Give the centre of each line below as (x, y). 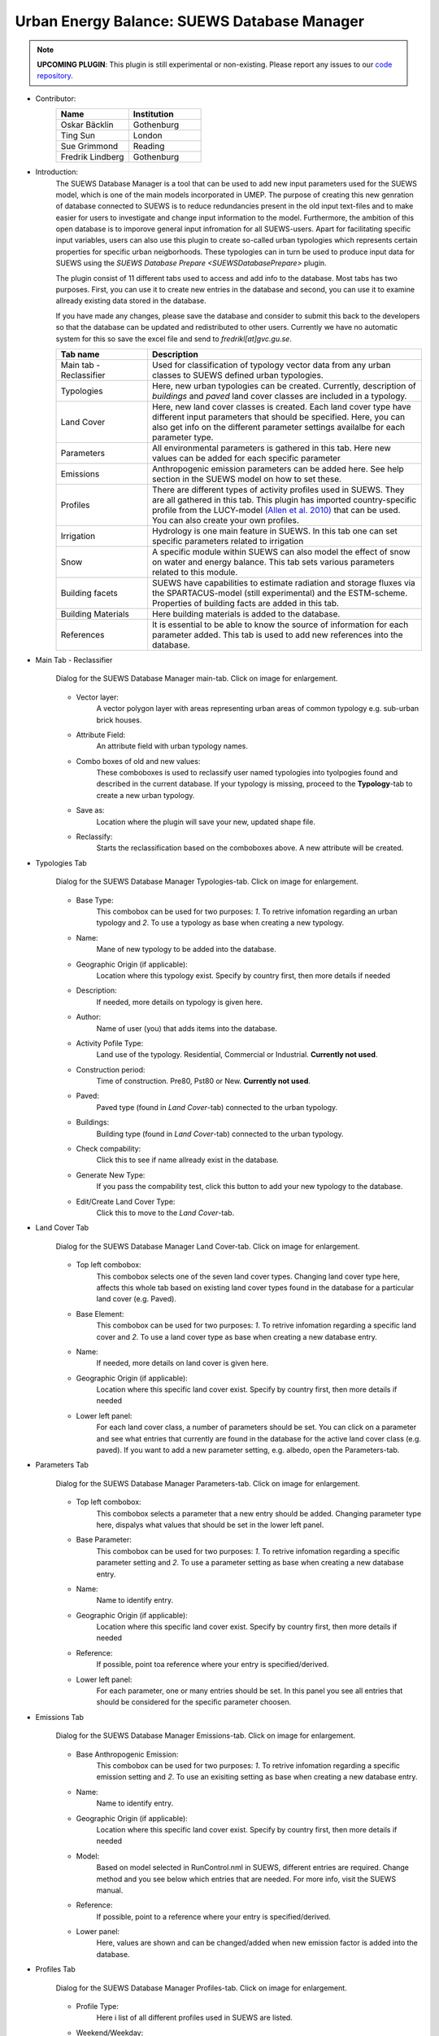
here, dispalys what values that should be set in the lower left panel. (210, 1525)
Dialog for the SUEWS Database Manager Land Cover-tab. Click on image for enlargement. (208, 1246)
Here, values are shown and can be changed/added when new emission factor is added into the (257, 1943)
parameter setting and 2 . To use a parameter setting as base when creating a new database (250, 1563)
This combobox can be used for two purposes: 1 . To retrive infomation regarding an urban (247, 911)
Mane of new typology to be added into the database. (186, 950)
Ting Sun (78, 136)
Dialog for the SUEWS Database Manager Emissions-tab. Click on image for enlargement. (206, 1735)
